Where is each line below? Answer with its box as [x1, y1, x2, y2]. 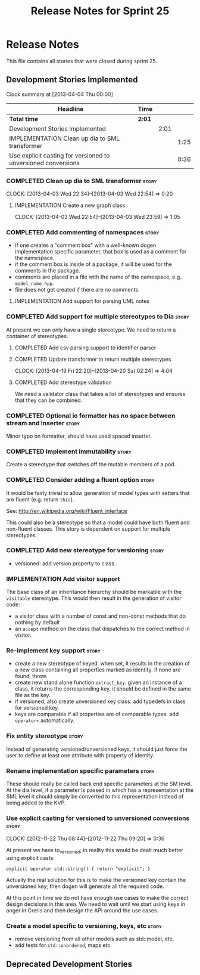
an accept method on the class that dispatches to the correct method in [14, 625, 190, 633]
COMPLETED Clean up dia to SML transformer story [6, 177, 157, 185]
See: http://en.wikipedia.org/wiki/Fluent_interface [6, 507, 127, 514]
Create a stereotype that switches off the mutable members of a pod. [6, 461, 176, 468]
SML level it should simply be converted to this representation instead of [6, 793, 184, 800]
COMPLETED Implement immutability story [6, 447, 132, 456]
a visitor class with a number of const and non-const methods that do [14, 612, 186, 620]
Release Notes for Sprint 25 [30, 4, 170, 18]
